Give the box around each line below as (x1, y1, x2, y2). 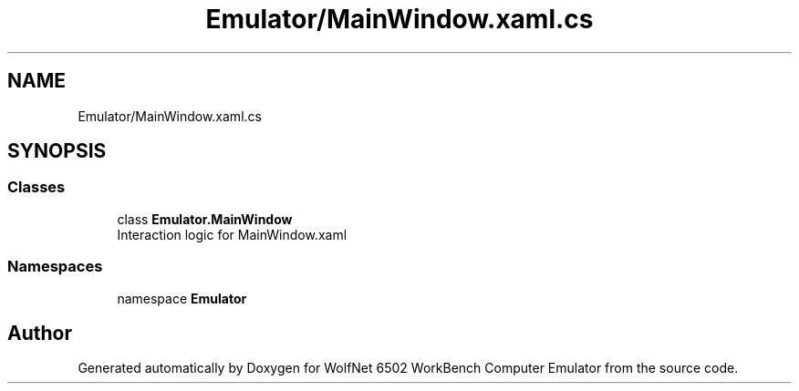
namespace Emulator (117, 290, 247, 306)
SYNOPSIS (7, 139, 107, 163)
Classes (7, 178, 66, 197)
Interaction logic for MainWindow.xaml (117, 226, 348, 242)
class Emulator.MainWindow (117, 211, 293, 227)
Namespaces (7, 257, 103, 276)
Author (7, 321, 72, 345)
